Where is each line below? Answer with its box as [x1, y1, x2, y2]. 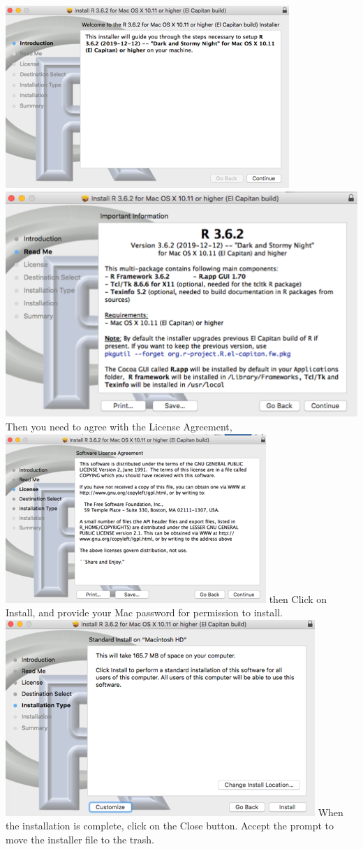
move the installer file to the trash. [6, 832, 154, 846]
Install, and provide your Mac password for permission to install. [6, 605, 283, 620]
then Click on [269, 591, 327, 606]
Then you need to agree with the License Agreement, [6, 419, 232, 433]
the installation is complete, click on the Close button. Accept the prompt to [6, 818, 334, 833]
